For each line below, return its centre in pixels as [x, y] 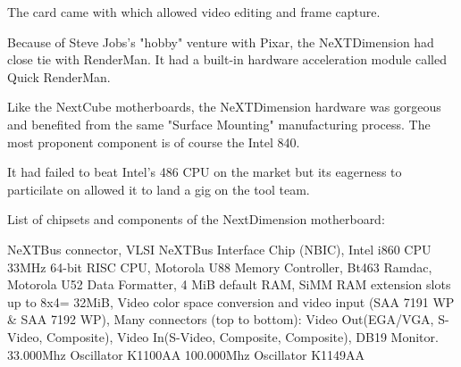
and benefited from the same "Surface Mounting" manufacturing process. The [219, 124]
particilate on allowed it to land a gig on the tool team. [159, 189]
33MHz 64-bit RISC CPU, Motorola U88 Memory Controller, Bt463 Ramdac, [220, 267]
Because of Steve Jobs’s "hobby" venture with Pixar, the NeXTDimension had [221, 42]
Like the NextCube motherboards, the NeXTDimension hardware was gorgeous [224, 107]
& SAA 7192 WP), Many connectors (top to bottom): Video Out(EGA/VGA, [221, 319]
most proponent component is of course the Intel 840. [154, 142]
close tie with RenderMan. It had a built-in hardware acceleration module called [227, 59]
